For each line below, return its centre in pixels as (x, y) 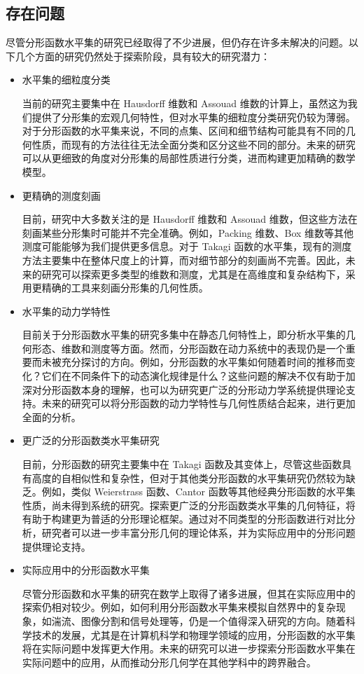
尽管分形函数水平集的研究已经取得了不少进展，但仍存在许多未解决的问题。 (177, 42)
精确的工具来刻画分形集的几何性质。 (125, 288)
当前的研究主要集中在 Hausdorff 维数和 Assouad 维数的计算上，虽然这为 (185, 103)
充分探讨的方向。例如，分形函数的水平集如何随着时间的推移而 (203, 362)
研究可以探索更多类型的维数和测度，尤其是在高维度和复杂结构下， (194, 274)
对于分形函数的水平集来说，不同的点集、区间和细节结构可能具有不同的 (184, 131)
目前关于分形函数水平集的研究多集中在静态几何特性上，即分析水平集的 (184, 335)
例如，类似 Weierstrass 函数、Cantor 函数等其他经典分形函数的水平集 (198, 491)
